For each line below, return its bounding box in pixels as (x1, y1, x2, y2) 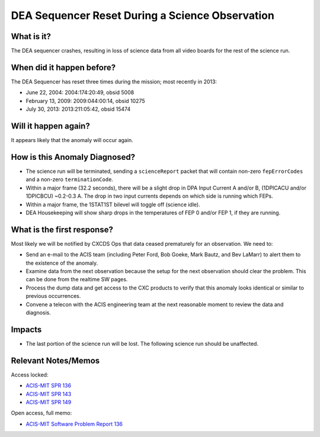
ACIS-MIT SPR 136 (25, 382, 71, 389)
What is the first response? (11, 224, 114, 234)
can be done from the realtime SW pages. (25, 276, 128, 283)
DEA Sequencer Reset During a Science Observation (11, 9, 275, 22)
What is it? (11, 31, 52, 41)
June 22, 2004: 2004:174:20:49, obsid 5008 (25, 89, 135, 96)
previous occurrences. (25, 293, 81, 300)
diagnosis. (25, 309, 52, 316)
